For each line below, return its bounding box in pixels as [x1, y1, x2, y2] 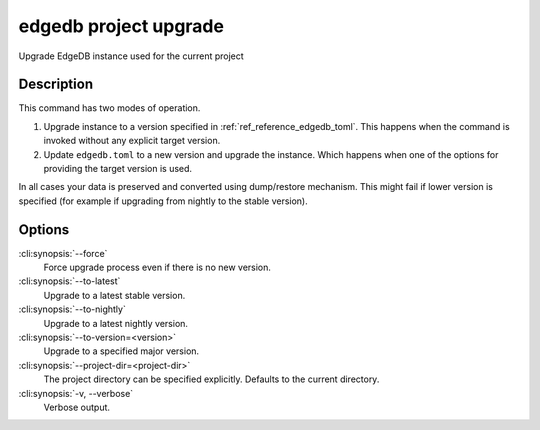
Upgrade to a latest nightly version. [43, 317, 189, 329]
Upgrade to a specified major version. [43, 345, 200, 357]
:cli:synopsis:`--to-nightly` [18, 303, 127, 315]
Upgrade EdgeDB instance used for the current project [18, 50, 244, 62]
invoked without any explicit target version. [43, 135, 221, 147]
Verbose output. [43, 401, 110, 413]
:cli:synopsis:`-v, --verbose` [18, 387, 134, 399]
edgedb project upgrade [18, 15, 225, 37]
